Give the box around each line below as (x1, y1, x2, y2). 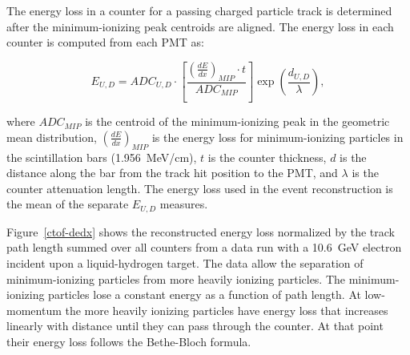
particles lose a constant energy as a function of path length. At (48, 286, 361, 303)
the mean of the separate (6, 196, 129, 212)
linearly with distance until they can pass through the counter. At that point (6, 317, 384, 334)
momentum (6, 301, 62, 318)
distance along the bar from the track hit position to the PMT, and (6, 164, 338, 181)
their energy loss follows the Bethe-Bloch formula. (6, 333, 251, 350)
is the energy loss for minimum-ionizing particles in (151, 128, 404, 145)
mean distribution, (6, 128, 97, 145)
